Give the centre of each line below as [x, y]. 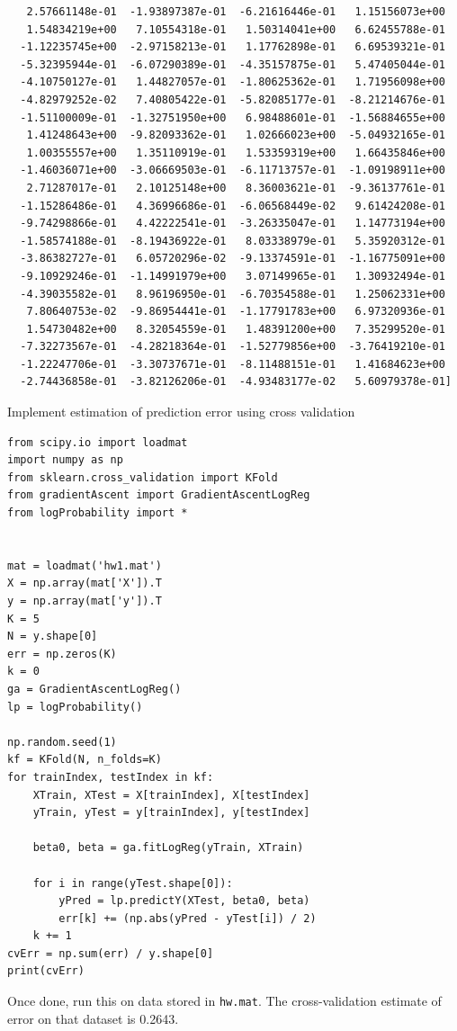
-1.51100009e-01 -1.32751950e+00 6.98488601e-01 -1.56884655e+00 [233, 117]
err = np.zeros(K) [62, 654]
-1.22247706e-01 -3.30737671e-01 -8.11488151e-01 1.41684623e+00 [233, 364]
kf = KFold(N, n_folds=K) [85, 760]
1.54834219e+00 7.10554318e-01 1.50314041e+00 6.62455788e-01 [236, 29]
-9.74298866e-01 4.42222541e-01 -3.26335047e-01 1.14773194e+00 [233, 224]
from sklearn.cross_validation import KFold [143, 477]
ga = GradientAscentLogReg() [94, 689]
